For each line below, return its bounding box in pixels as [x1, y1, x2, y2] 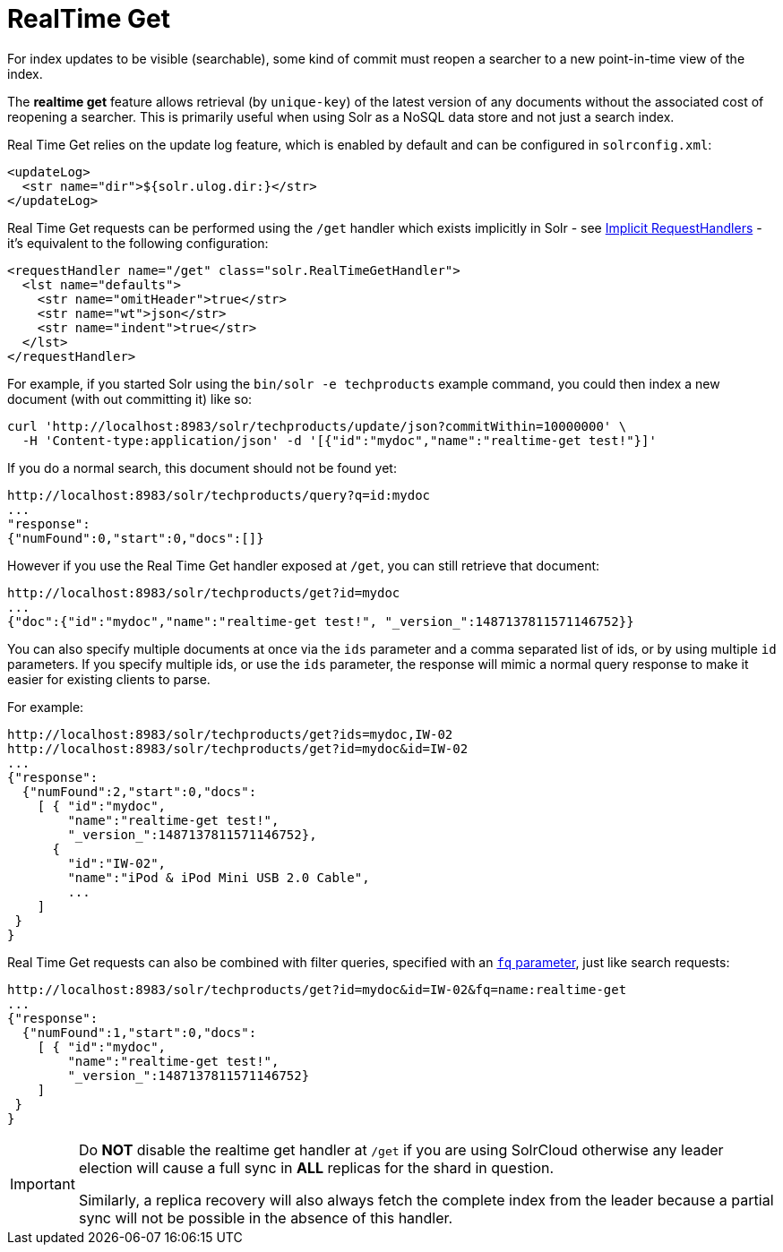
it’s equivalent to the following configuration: [7, 235, 269, 251]
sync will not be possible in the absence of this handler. [78, 1208, 453, 1227]
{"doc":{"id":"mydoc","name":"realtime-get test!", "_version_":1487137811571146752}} [7, 613, 634, 629]
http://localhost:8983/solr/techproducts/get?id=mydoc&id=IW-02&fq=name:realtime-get [7, 982, 627, 997]
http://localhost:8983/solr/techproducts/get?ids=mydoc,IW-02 [7, 726, 453, 742]
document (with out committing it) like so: [7, 390, 253, 407]
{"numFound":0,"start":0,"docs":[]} [7, 530, 264, 545]
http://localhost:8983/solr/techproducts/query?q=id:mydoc [7, 487, 431, 502]
